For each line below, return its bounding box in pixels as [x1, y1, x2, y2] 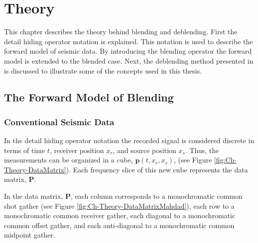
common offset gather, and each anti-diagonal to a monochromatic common [4, 220, 235, 230]
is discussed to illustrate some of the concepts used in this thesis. [4, 65, 202, 76]
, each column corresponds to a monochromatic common [70, 191, 243, 201]
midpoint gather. [4, 230, 55, 240]
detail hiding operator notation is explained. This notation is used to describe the [4, 36, 253, 46]
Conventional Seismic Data [4, 115, 115, 128]
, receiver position [49, 145, 104, 155]
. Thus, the [185, 145, 219, 155]
